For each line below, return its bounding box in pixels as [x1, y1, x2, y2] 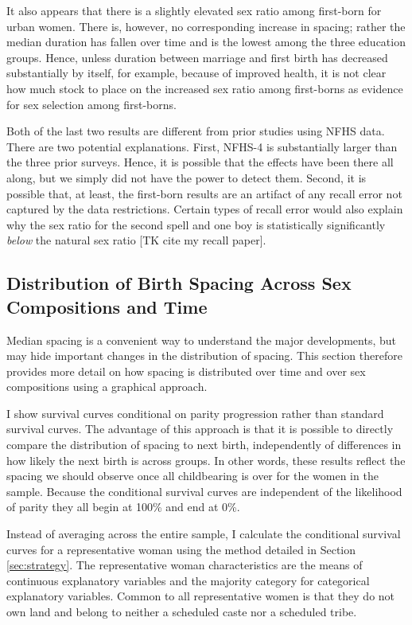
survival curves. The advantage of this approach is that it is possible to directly [6, 420, 394, 437]
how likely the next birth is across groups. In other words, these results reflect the [6, 451, 406, 468]
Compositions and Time [6, 294, 208, 318]
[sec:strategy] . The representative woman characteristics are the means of [6, 557, 363, 573]
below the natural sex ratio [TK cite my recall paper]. [6, 232, 266, 248]
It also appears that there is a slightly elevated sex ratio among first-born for [6, 2, 382, 18]
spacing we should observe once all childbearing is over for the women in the [6, 467, 379, 484]
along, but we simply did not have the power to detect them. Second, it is [6, 169, 367, 186]
